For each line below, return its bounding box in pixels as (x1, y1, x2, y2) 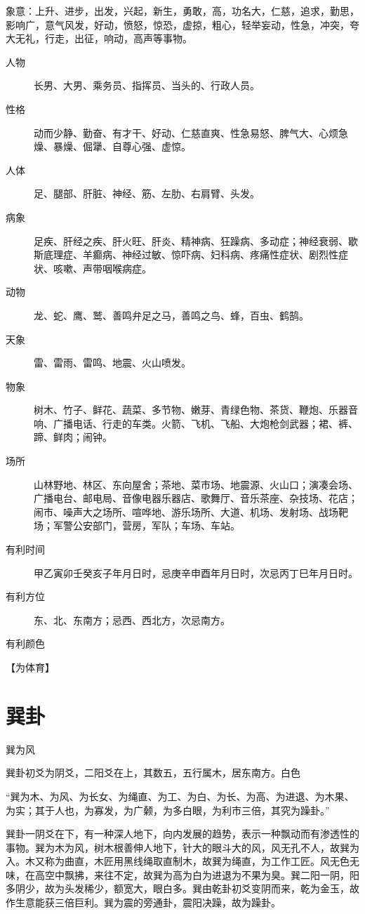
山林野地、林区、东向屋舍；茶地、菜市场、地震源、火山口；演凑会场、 (34, 477, 358, 491)
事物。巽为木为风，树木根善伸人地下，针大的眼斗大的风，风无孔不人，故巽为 (6, 840, 359, 854)
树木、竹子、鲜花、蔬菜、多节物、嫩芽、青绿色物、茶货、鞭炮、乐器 (34, 402, 348, 417)
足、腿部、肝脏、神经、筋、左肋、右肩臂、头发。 (34, 186, 260, 201)
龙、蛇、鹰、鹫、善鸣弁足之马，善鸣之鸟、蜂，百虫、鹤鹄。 (34, 307, 309, 322)
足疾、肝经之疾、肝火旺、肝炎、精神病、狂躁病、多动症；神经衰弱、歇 (34, 233, 358, 248)
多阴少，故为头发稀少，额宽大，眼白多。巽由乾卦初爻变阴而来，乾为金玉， (6, 881, 350, 896)
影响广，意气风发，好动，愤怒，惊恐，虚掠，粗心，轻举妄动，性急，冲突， (6, 17, 350, 32)
